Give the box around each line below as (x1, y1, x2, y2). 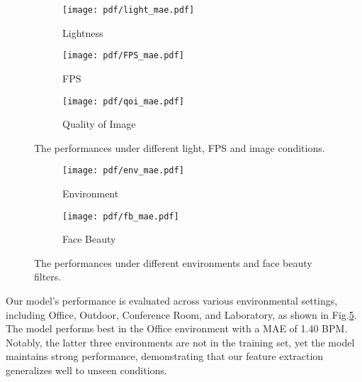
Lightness (62, 25, 103, 40)
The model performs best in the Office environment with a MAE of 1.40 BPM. (6, 321, 348, 336)
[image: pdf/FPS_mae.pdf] (62, 50, 184, 61)
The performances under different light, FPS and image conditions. (34, 140, 325, 155)
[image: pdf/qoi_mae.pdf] (62, 96, 184, 107)
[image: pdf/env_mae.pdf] (62, 165, 184, 176)
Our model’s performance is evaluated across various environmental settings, (6, 293, 338, 308)
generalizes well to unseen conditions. (6, 363, 167, 377)
